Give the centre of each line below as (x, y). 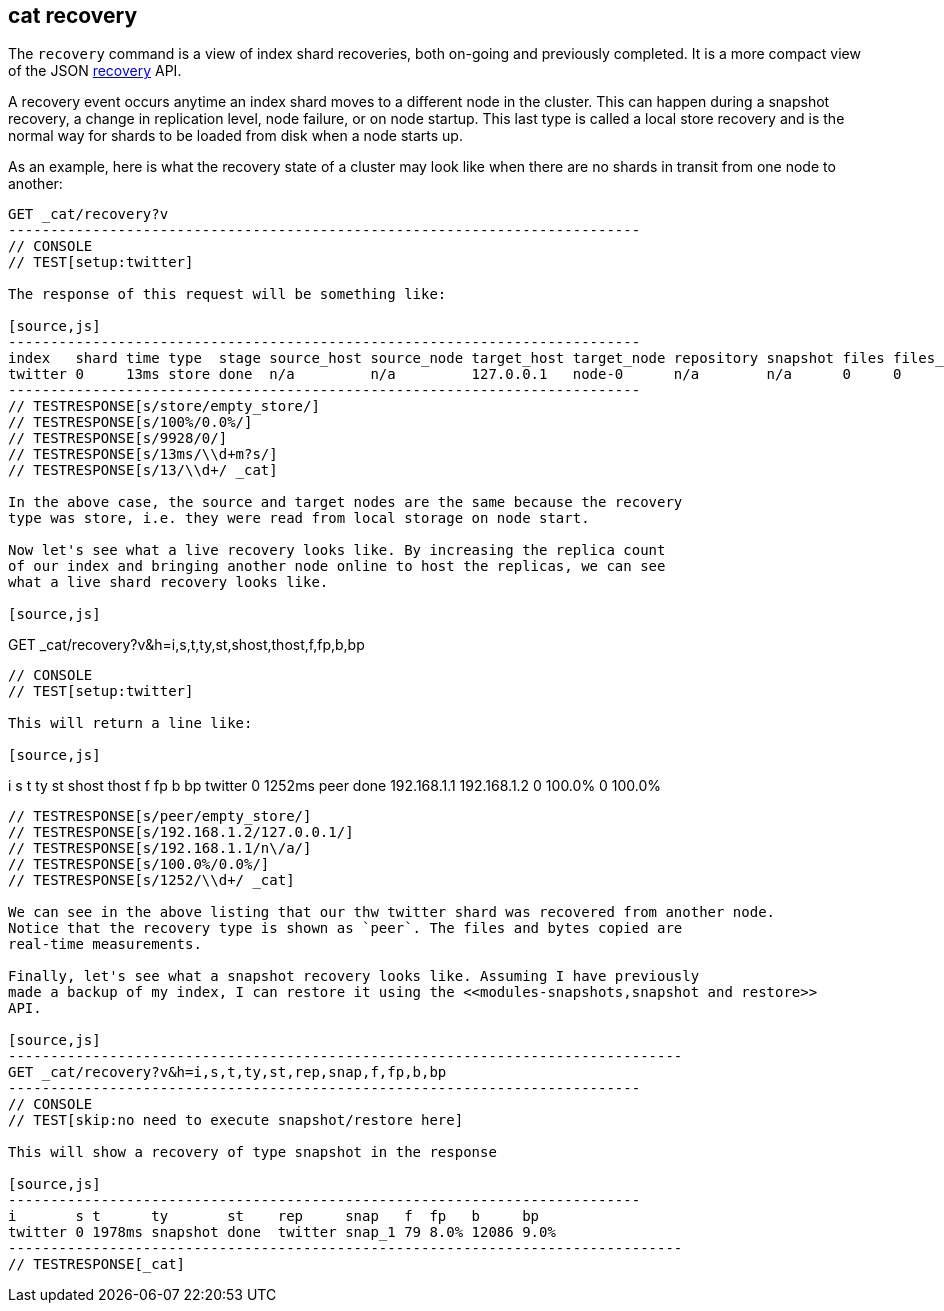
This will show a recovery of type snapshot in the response (252, 1152)
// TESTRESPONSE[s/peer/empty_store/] (160, 816)
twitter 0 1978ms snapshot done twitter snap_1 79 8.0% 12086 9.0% (282, 1232)
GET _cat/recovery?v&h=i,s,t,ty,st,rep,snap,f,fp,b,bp (227, 1072)
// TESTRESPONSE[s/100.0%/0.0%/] (139, 864)
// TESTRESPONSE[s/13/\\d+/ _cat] (143, 470)
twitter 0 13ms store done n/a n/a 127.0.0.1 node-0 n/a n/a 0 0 (455, 374)
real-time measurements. (105, 944)
